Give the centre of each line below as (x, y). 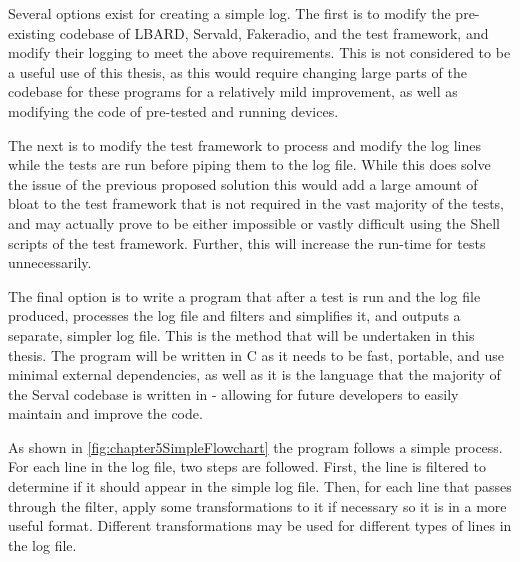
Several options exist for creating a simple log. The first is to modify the (229, 13)
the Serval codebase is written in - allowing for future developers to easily (233, 393)
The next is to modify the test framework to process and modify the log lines (244, 144)
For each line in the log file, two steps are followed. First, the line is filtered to (247, 466)
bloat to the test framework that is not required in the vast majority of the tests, (256, 203)
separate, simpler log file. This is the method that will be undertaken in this (241, 334)
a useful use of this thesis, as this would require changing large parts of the (237, 71)
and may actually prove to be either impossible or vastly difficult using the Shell (254, 222)
